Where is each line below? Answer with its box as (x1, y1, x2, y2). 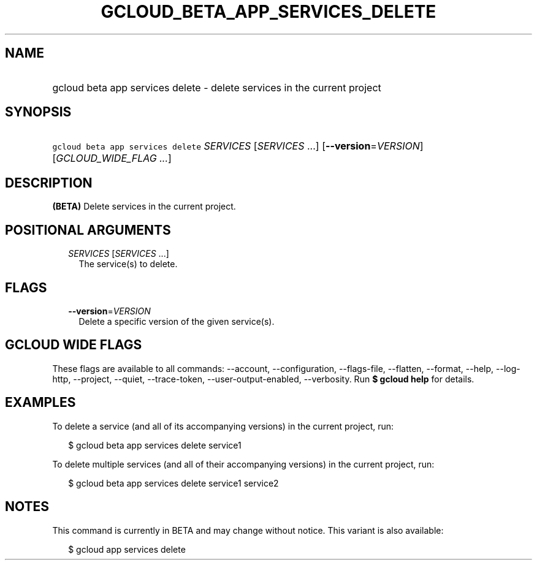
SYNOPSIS (5, 104, 72, 120)
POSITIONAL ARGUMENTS (5, 222, 171, 238)
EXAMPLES (5, 395, 76, 411)
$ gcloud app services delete (68, 544, 186, 555)
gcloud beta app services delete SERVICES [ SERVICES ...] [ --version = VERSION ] (52, 140, 424, 153)
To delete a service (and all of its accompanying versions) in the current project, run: (52, 420, 394, 431)
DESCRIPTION (5, 175, 93, 191)
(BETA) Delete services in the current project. (52, 201, 236, 212)
